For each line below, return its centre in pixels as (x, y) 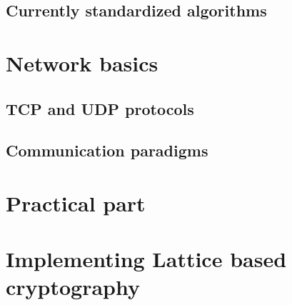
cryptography (73, 287)
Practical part (76, 202)
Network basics (82, 62)
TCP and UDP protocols (100, 108)
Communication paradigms (107, 150)
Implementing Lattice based (146, 259)
